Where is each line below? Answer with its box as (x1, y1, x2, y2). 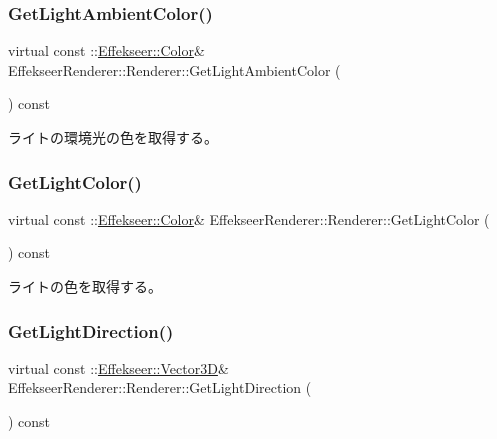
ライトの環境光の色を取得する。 (8, 127, 218, 147)
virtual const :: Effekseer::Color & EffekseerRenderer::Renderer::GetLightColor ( (8, 208, 490, 229)
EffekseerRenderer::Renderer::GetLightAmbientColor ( (8, 59, 341, 80)
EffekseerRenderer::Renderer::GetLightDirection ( (8, 377, 312, 398)
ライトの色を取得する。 (8, 276, 162, 296)
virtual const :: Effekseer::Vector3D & (8, 357, 229, 378)
